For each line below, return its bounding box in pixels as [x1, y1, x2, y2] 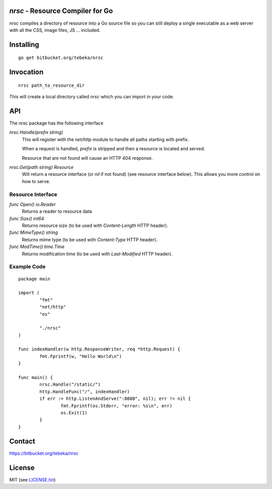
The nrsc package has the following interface [9, 120, 104, 126]
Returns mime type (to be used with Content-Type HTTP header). [22, 236, 158, 242]
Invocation [9, 68, 44, 77]
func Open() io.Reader [9, 201, 56, 207]
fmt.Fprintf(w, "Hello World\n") [39, 353, 122, 359]
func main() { [18, 375, 53, 381]
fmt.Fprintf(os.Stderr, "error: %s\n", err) [60, 403, 172, 408]
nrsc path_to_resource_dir [18, 82, 85, 88]
